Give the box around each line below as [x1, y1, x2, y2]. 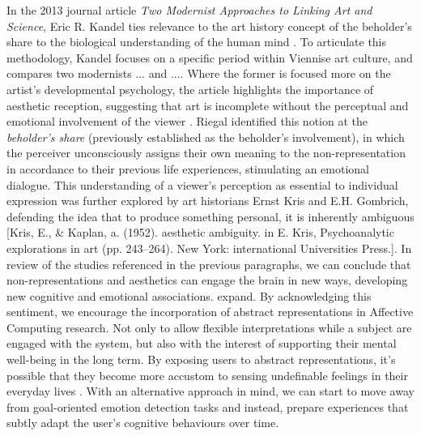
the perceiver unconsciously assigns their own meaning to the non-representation [6, 144, 406, 161]
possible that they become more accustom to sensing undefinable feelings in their [6, 366, 408, 383]
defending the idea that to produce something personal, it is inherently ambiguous [6, 207, 415, 224]
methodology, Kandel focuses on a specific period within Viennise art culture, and [6, 49, 413, 66]
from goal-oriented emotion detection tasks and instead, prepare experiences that [6, 398, 409, 415]
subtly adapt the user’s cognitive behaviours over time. [6, 414, 279, 431]
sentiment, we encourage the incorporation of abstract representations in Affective [6, 303, 414, 320]
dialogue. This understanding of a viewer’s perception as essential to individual [6, 176, 398, 193]
